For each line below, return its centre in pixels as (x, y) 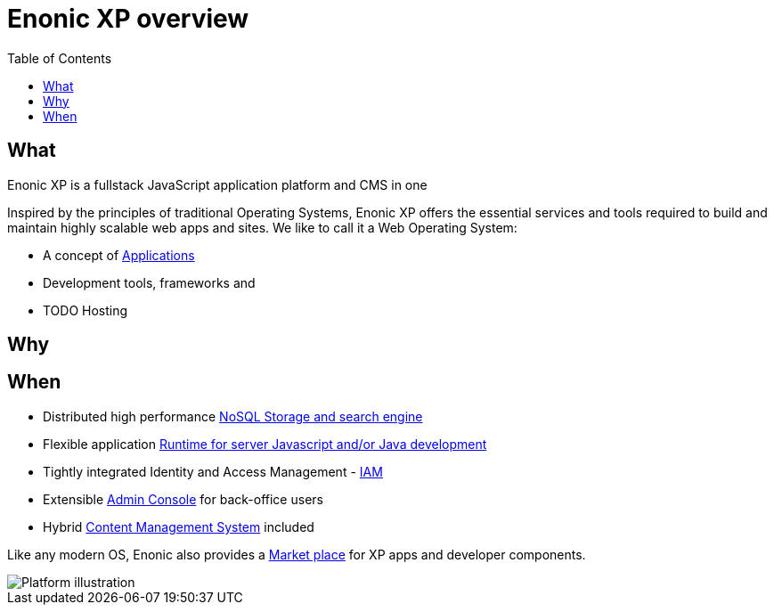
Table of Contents (60, 58)
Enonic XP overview (128, 19)
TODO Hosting (86, 310)
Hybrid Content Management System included (179, 526)
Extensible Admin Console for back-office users (183, 499)
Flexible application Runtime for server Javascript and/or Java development (265, 444)
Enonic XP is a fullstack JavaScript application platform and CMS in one (217, 184)
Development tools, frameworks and (149, 282)
